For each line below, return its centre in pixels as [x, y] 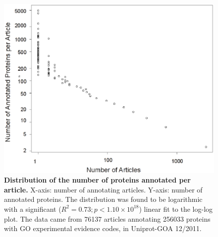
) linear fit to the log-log [176, 209]
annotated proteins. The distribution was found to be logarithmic [103, 199]
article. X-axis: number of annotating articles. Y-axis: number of [103, 189]
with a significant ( [33, 209]
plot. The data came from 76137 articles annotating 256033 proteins [107, 218]
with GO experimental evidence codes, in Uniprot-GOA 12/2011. [103, 228]
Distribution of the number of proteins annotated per [97, 180]
